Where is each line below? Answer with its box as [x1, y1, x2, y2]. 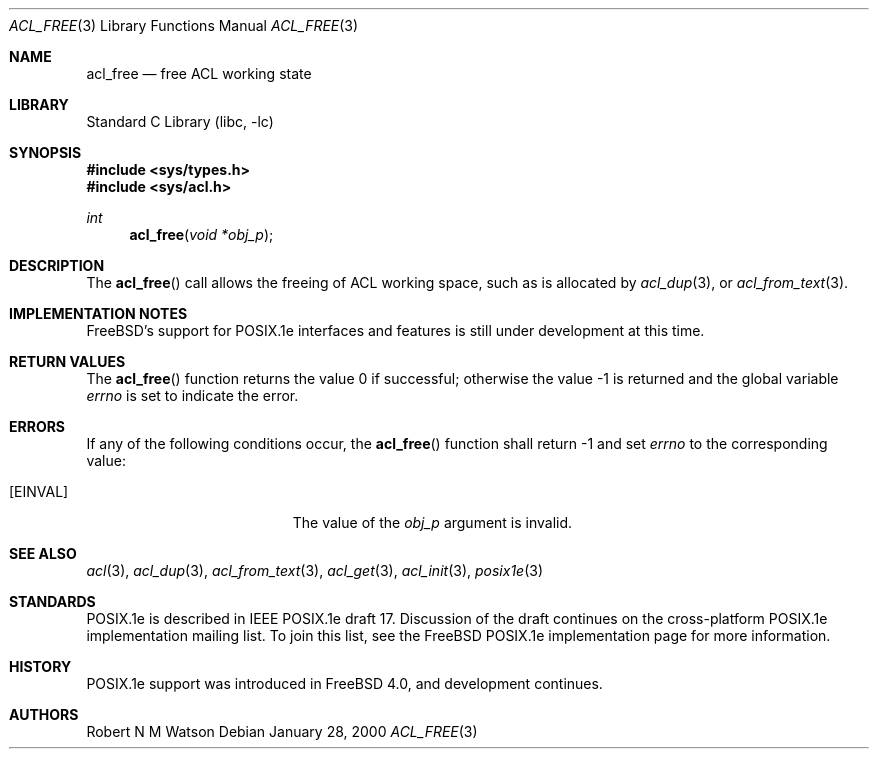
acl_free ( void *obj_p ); [129, 226, 274, 243]
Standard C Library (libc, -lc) [86, 113, 274, 130]
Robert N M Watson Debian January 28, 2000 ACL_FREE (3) [86, 723, 478, 740]
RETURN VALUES [9, 353, 126, 370]
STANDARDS [9, 593, 96, 610]
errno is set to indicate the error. [86, 387, 299, 404]
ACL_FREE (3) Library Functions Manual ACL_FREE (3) [9, 17, 359, 34]
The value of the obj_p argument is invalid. [292, 514, 573, 531]
